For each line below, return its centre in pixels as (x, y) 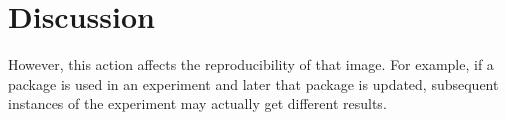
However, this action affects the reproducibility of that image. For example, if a (251, 64)
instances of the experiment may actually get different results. (197, 103)
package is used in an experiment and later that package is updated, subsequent (253, 83)
